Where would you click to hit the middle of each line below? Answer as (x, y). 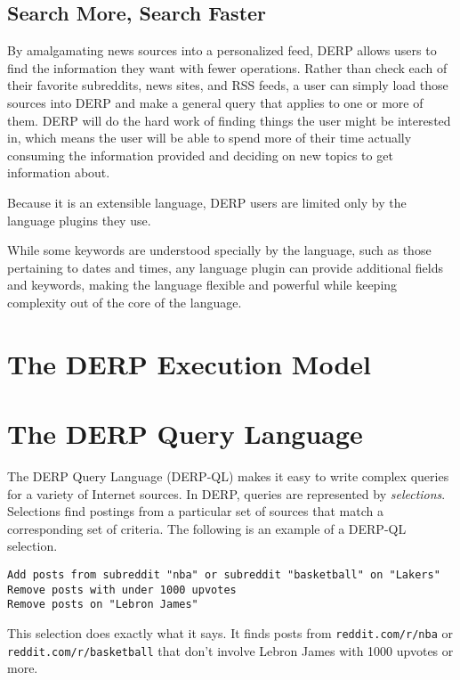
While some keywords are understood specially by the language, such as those (219, 250)
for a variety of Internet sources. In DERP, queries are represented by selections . (226, 493)
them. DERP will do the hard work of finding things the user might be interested (229, 120)
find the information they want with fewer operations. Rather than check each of (227, 67)
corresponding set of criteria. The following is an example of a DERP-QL (207, 528)
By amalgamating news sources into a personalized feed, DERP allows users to (222, 50)
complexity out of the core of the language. (125, 302)
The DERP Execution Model (189, 363)
